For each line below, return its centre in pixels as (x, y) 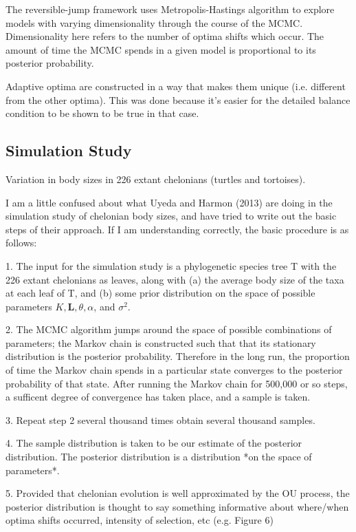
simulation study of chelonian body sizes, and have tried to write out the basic (171, 216)
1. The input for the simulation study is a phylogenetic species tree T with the (171, 265)
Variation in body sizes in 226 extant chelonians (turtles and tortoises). (156, 179)
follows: (21, 243)
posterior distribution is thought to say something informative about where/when (177, 506)
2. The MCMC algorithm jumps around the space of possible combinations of (169, 329)
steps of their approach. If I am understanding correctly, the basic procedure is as (177, 229)
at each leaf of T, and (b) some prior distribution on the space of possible (160, 293)
